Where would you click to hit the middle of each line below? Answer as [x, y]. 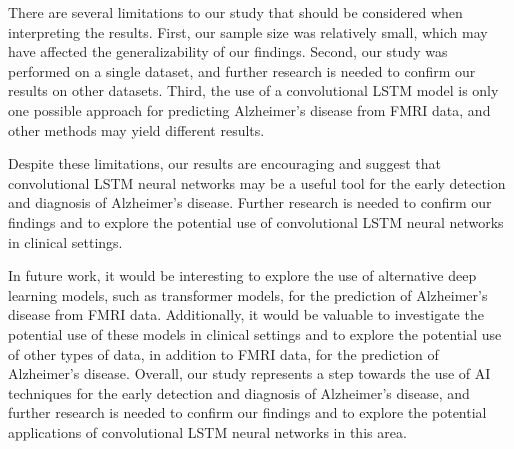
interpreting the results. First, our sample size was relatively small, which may [248, 31]
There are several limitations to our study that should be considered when [235, 12]
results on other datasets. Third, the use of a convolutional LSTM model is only [253, 90]
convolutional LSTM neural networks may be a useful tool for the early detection [257, 182]
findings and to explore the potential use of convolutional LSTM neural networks [256, 221]
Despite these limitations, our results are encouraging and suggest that [224, 163]
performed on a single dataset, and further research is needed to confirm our [242, 70]
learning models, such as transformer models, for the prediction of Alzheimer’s [248, 294]
